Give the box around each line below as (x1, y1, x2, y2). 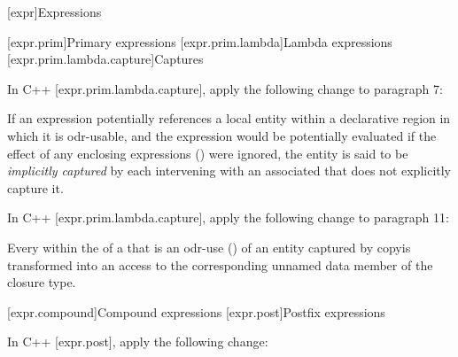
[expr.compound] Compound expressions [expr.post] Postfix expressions (7, 302, 385, 321)
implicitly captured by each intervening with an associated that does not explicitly (7, 161, 452, 180)
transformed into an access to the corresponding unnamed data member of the (7, 255, 433, 274)
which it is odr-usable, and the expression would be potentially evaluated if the (7, 126, 437, 144)
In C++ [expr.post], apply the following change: (7, 332, 268, 351)
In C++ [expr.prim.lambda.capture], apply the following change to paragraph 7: (7, 79, 443, 97)
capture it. (7, 178, 64, 197)
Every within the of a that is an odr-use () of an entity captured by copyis (7, 237, 411, 256)
